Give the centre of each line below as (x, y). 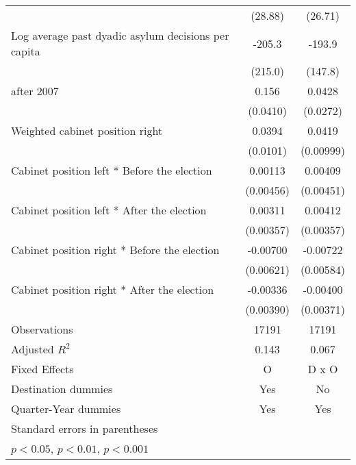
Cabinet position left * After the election (109, 210)
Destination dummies (62, 389)
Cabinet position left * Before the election (112, 170)
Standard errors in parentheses (85, 428)
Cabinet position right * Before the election (115, 250)
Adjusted (33, 349)
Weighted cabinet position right (87, 130)
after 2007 (35, 91)
